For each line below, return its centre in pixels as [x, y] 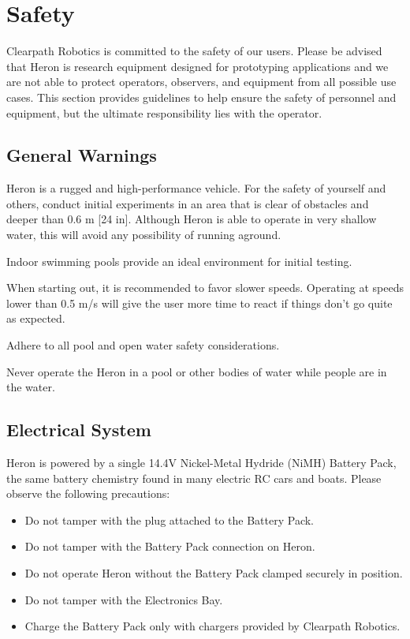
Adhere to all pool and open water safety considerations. [143, 345]
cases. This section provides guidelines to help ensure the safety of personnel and [201, 97]
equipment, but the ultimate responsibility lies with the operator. [164, 112]
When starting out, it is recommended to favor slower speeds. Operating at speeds [205, 288]
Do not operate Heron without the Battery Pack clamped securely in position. [214, 573]
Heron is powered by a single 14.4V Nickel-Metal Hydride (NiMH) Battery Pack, [201, 463]
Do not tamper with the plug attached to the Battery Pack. [170, 519]
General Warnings [82, 155]
